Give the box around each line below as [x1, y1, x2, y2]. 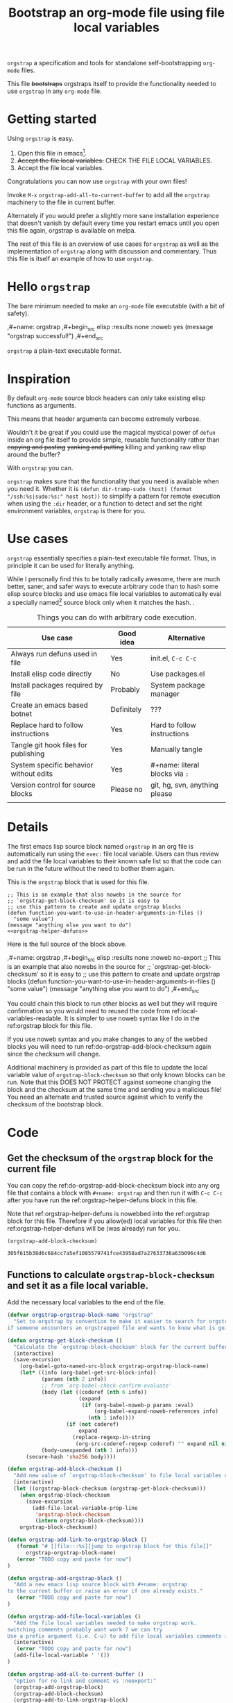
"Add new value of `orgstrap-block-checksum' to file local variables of [13, 1472, 231, 1479]
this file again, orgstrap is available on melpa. [7, 226, 137, 234]
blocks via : [150, 769, 189, 779]
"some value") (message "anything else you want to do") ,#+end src [7, 984, 200, 995]
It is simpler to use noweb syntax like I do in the [64, 1014, 200, 1022]
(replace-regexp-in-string [72, 1434, 150, 1440]
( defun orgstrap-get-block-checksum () [7, 1337, 123, 1344]
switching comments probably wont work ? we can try [7, 1626, 163, 1633]
